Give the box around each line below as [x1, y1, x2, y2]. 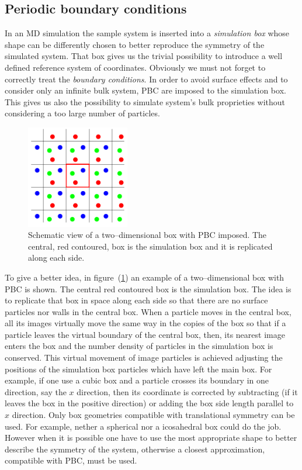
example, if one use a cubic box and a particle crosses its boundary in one [5, 374, 269, 386]
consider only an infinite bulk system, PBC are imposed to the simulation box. [5, 84, 286, 96]
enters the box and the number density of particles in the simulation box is [5, 340, 273, 352]
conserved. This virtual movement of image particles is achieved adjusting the [5, 351, 283, 364]
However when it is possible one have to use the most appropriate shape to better [5, 431, 297, 444]
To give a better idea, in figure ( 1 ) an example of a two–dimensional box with [5, 271, 284, 283]
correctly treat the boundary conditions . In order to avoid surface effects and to [5, 72, 288, 85]
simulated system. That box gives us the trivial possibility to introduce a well [5, 50, 283, 62]
